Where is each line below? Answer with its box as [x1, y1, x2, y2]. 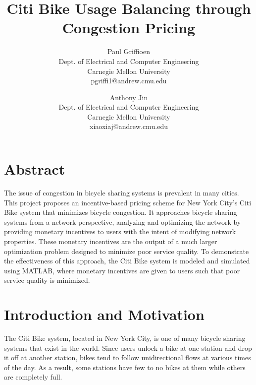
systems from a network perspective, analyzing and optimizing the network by [4, 216, 241, 227]
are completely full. [4, 372, 62, 382]
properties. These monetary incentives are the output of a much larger [4, 236, 217, 246]
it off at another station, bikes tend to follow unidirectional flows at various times [4, 352, 251, 363]
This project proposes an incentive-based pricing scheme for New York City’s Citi [4, 197, 252, 207]
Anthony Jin [109, 92, 148, 102]
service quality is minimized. [4, 275, 90, 285]
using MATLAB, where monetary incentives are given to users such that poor [4, 265, 240, 275]
